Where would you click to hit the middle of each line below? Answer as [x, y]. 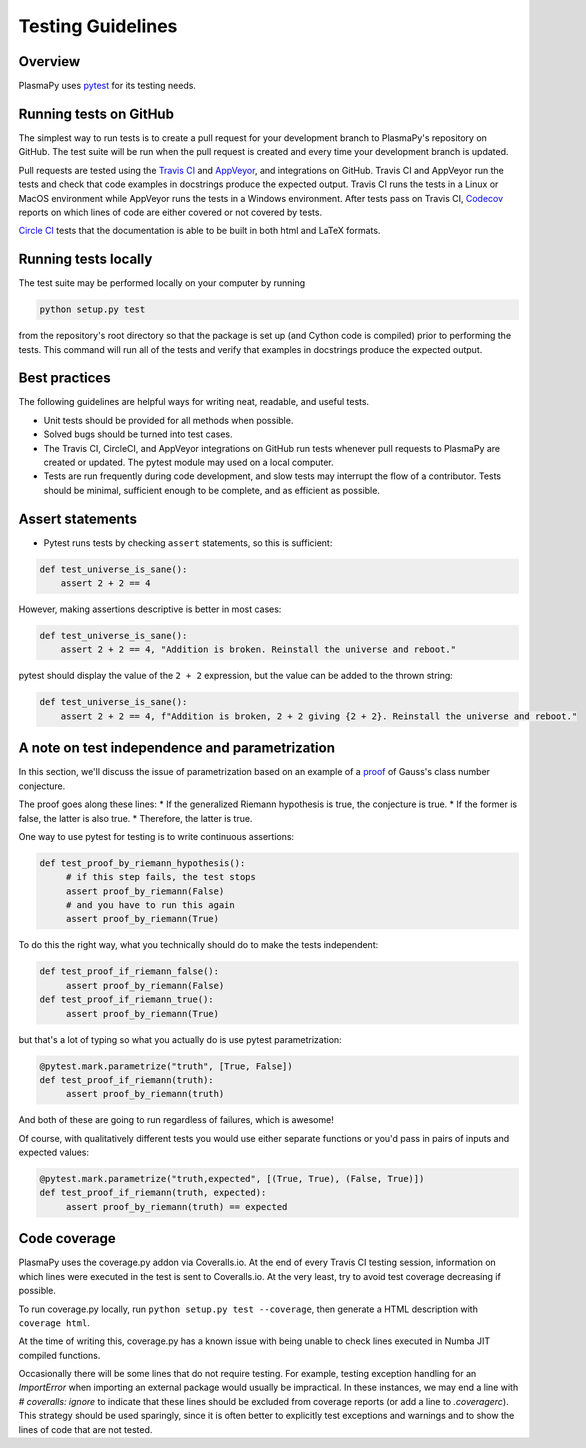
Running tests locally [85, 259]
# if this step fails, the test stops [161, 877]
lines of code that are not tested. [85, 1429]
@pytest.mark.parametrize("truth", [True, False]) [166, 1066]
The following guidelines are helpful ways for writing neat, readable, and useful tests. [194, 402]
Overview [49, 61]
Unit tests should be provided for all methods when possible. [168, 420]
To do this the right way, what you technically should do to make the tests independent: [198, 945]
